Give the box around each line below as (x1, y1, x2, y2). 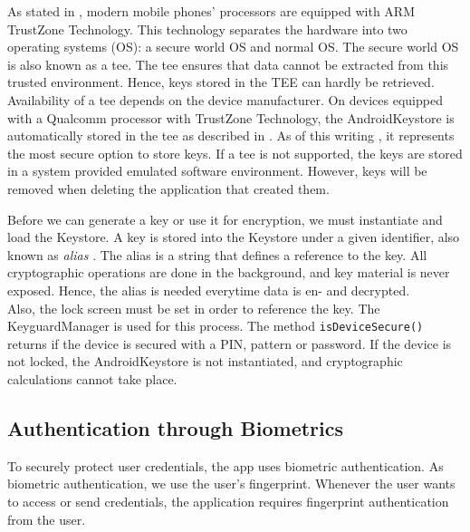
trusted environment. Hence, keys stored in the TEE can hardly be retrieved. (7, 73, 435, 92)
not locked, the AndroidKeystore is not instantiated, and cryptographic (7, 352, 403, 371)
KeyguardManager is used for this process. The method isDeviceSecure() (7, 316, 424, 335)
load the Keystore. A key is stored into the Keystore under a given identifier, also (7, 227, 460, 247)
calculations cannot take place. (7, 369, 177, 388)
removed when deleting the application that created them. (7, 179, 330, 198)
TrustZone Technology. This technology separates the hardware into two (7, 19, 408, 38)
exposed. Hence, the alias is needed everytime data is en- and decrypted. (7, 280, 410, 299)
